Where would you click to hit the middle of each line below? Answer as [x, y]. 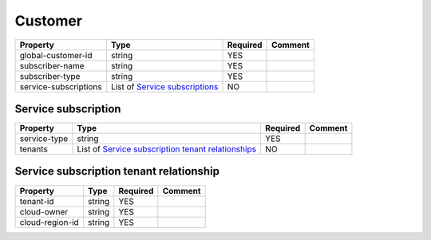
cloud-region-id [49, 222]
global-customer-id [56, 55]
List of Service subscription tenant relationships [167, 149]
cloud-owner [44, 211]
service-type [44, 139]
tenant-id [37, 201]
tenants [34, 149]
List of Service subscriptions [164, 86]
